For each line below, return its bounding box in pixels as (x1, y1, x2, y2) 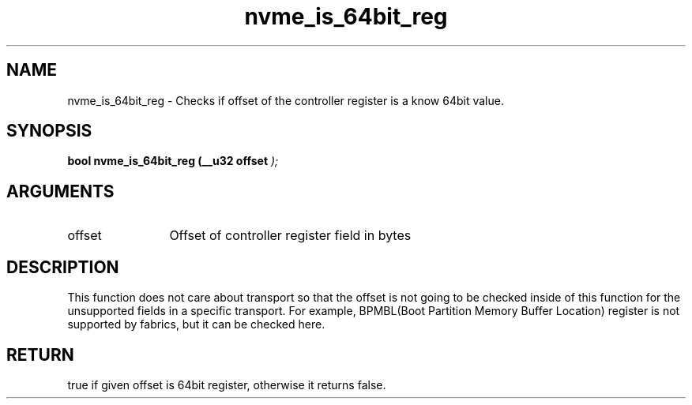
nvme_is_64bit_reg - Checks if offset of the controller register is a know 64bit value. (67, 93, 504, 107)
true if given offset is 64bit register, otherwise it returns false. (67, 377, 386, 392)
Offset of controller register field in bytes (169, 227, 412, 244)
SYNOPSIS (6, 121, 92, 141)
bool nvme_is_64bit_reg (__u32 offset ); (67, 154, 279, 168)
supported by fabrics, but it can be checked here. (67, 317, 325, 332)
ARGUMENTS (6, 181, 115, 201)
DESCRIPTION (6, 257, 119, 277)
